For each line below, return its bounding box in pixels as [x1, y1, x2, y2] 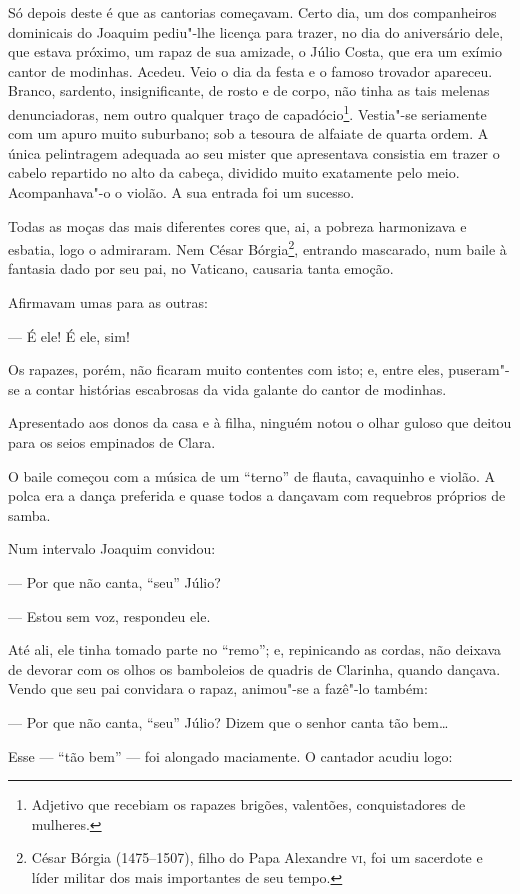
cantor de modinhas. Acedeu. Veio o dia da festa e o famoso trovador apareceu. [8, 60, 493, 81]
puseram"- [448, 359, 510, 380]
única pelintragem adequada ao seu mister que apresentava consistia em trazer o [8, 142, 500, 163]
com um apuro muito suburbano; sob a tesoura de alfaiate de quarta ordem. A [8, 123, 489, 144]
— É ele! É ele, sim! [8, 325, 130, 346]
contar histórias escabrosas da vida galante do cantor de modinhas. [36, 378, 447, 399]
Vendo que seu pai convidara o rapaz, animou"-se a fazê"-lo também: [8, 678, 428, 699]
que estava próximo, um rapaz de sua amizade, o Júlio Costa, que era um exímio [8, 41, 502, 62]
